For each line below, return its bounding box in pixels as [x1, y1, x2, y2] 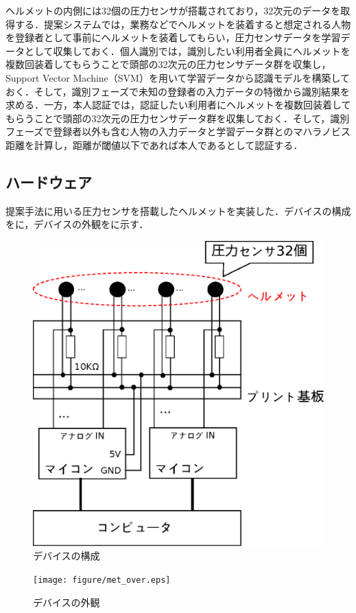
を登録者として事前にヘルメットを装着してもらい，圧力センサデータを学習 [5, 30, 341, 45]
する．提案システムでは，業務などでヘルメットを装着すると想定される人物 [14, 16, 351, 31]
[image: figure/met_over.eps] [33, 575, 171, 585]
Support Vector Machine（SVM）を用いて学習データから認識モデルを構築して [5, 70, 351, 84]
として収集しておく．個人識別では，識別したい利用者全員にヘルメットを [24, 43, 351, 58]
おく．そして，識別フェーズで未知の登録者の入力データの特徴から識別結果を [5, 84, 350, 98]
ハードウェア [5, 171, 92, 192]
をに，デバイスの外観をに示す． [5, 217, 149, 231]
